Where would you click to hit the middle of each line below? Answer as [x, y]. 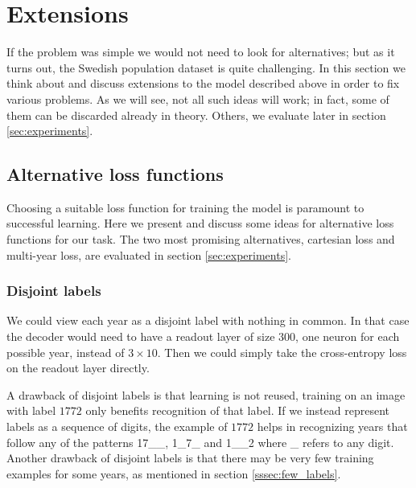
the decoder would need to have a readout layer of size [141, 336]
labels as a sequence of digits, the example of [117, 426]
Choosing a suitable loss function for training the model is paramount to [185, 207]
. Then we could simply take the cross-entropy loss [282, 352]
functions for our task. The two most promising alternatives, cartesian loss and [201, 239]
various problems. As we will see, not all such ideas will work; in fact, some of [198, 98]
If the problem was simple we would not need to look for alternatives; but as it [201, 52]
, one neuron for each [348, 336]
